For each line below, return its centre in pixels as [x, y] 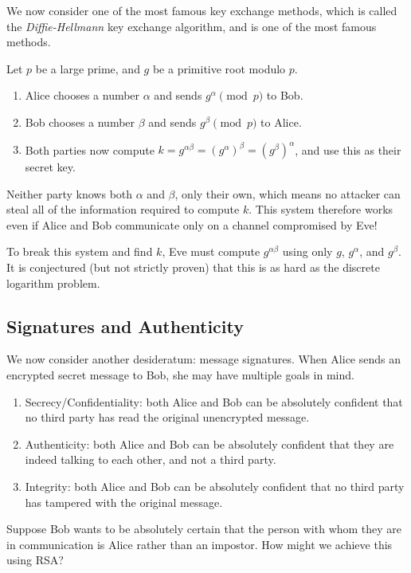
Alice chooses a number [82, 95]
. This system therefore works [321, 209]
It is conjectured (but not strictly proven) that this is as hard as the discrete [193, 267]
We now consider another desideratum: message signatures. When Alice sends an [204, 359]
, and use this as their [348, 149]
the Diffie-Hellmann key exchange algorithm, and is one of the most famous [192, 26]
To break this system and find [80, 251]
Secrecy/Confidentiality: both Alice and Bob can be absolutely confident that [214, 401]
